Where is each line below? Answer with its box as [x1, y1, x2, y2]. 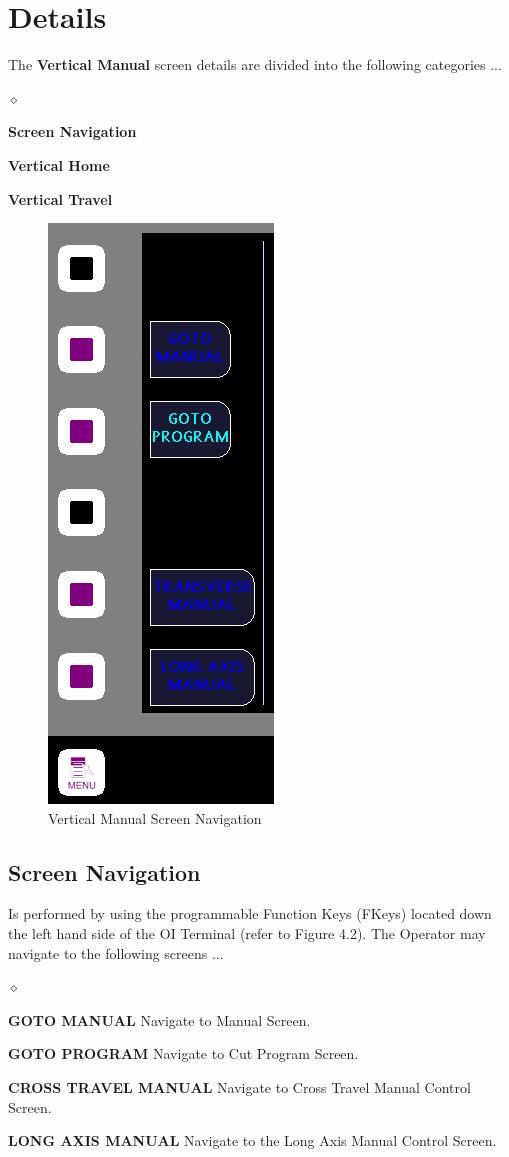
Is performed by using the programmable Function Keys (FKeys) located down [8, 903, 492, 924]
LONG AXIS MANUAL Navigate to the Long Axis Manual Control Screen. [8, 1130, 497, 1151]
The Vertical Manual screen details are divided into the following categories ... [8, 54, 502, 75]
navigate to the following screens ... [8, 942, 224, 963]
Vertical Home [8, 154, 110, 175]
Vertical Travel [8, 188, 113, 209]
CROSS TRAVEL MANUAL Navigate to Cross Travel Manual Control [8, 1077, 471, 1098]
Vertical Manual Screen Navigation [48, 807, 262, 828]
